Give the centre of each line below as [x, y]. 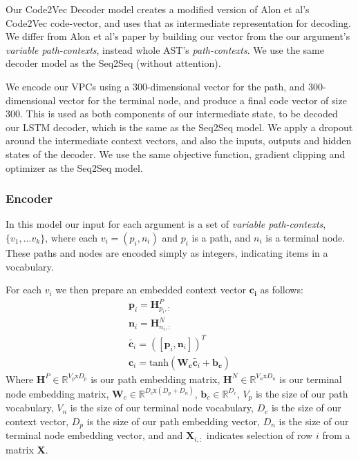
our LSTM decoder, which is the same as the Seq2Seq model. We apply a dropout [179, 127]
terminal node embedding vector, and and [94, 435]
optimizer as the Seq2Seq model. [74, 167]
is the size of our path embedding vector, [173, 421]
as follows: [282, 290]
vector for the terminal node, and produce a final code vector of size [203, 100]
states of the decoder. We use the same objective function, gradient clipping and [176, 154]
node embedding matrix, [57, 393]
